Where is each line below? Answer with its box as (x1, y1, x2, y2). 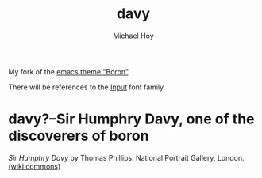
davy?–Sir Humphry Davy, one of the (8, 110, 255, 128)
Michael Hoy (112, 31, 155, 40)
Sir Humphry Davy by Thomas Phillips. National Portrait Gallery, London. (8, 153, 245, 162)
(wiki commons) (8, 161, 61, 171)
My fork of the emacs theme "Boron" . (8, 66, 131, 76)
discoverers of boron (8, 127, 149, 145)
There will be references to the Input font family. (8, 82, 166, 92)
